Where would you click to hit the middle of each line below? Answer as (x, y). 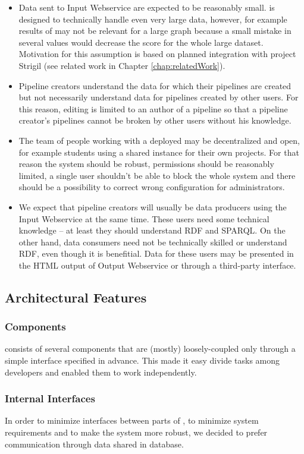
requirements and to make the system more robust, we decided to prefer (136, 432)
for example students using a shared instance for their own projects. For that (159, 152)
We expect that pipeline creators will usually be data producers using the (153, 206)
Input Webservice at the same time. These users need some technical (144, 218)
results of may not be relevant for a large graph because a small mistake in (155, 31)
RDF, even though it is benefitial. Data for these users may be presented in (156, 253)
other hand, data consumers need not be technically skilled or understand (153, 242)
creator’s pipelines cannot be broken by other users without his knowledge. (155, 120)
